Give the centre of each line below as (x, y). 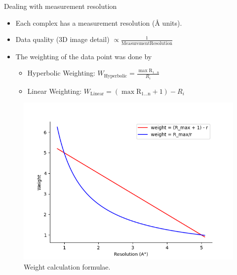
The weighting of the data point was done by (84, 56)
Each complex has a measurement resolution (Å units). (99, 22)
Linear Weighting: (55, 91)
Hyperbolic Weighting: (61, 73)
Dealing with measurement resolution (60, 6)
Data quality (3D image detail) (62, 39)
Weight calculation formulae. (67, 266)
